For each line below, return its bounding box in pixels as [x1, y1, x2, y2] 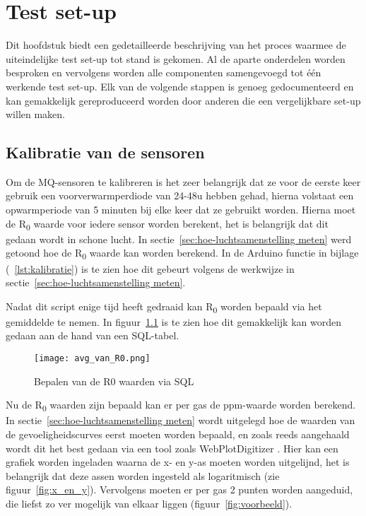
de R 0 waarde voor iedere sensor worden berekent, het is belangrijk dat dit [6, 216, 329, 233]
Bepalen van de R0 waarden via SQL [34, 373, 194, 388]
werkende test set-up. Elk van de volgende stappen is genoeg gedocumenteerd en [6, 78, 354, 93]
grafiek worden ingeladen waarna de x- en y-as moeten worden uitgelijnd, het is [6, 455, 350, 469]
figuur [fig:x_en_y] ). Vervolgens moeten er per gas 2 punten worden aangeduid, [6, 482, 353, 497]
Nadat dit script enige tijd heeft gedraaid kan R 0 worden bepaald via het [6, 298, 322, 315]
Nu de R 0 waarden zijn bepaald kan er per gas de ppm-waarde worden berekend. [6, 397, 356, 414]
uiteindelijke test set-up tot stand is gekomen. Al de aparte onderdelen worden [6, 51, 346, 66]
